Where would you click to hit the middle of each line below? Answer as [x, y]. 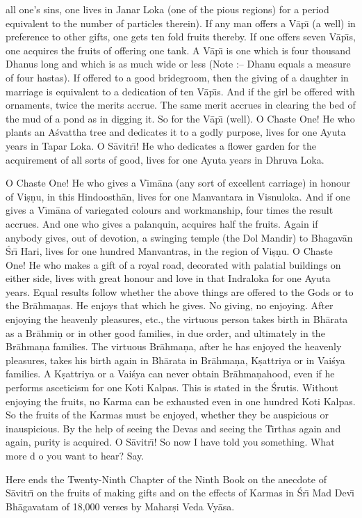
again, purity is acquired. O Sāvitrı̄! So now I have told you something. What [170, 442]
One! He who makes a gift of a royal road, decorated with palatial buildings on [173, 264]
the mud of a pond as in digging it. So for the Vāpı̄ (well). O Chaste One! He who [180, 118]
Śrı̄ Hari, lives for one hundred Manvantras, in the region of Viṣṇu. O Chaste [169, 251]
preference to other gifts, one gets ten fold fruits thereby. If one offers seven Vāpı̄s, [181, 37]
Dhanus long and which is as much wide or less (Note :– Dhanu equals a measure [178, 64]
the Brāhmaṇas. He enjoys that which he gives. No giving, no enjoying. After [170, 305]
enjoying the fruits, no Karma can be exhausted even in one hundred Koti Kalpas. [181, 401]
